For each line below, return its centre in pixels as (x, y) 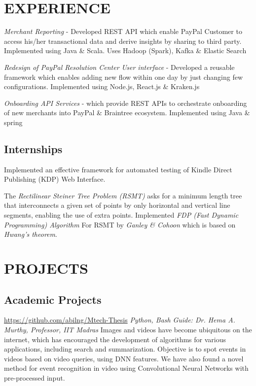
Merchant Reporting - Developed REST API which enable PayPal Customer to (123, 31)
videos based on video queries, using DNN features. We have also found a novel (124, 358)
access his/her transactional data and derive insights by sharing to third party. (123, 41)
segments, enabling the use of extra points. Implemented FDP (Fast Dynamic (121, 215)
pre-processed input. (35, 377)
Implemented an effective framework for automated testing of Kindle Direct (118, 169)
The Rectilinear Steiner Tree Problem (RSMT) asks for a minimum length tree (123, 195)
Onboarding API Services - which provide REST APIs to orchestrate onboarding (126, 103)
